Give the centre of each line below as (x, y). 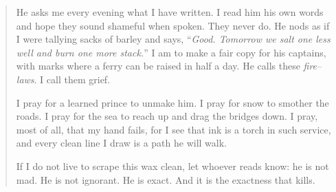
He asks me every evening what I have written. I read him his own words (170, 12)
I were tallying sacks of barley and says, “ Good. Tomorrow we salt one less (173, 39)
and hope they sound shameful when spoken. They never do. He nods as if (173, 25)
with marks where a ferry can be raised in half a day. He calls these (158, 66)
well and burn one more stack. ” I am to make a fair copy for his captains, (171, 52)
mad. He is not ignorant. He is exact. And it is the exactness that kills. (166, 179)
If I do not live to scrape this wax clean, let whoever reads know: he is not (172, 166)
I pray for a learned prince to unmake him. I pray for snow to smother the (172, 102)
